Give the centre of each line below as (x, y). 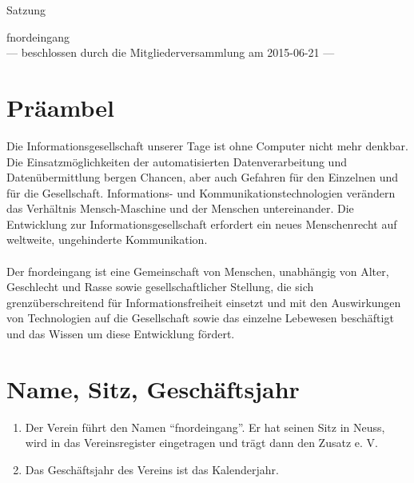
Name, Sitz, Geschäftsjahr (153, 388)
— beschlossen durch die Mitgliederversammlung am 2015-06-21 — (171, 52)
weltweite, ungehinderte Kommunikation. (107, 240)
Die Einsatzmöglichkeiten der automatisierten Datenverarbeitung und (177, 161)
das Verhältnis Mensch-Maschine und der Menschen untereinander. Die (180, 208)
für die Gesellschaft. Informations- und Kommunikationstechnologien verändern (201, 192)
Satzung (26, 10)
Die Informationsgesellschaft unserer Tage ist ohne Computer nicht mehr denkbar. (207, 145)
